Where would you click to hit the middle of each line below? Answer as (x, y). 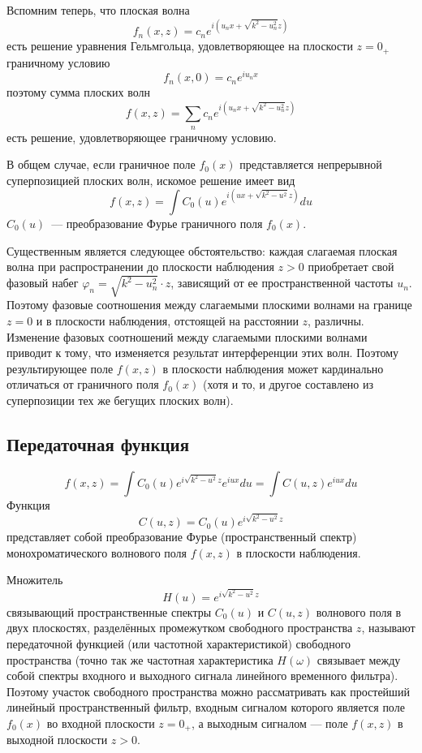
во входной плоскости (101, 723)
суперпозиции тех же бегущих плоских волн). (120, 400)
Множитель (35, 580)
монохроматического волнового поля (97, 552)
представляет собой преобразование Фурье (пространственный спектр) (182, 537)
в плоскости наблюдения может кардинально (273, 368)
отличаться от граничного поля (83, 384)
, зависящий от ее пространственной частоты (282, 283)
